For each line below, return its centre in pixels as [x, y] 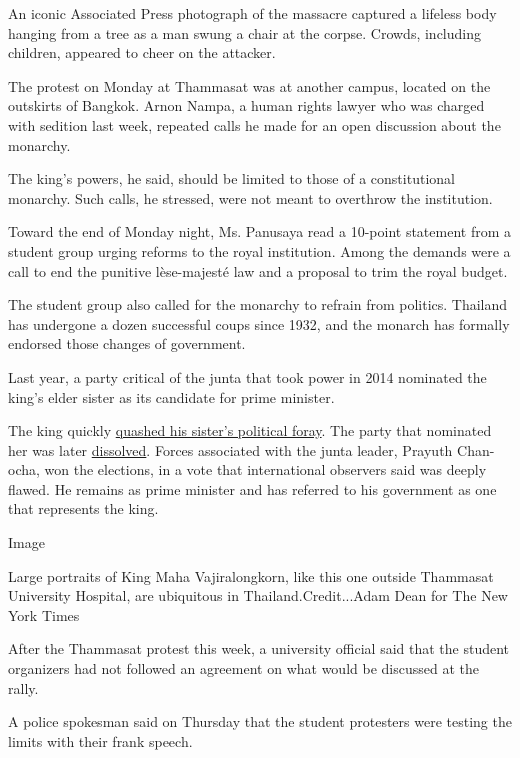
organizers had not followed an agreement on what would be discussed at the [243, 668]
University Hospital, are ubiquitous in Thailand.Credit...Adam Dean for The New [258, 595]
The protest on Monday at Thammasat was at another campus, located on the [249, 85]
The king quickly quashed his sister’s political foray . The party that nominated [250, 430]
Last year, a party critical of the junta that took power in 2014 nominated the [247, 376]
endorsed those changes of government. [127, 343]
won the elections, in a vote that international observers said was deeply [265, 469]
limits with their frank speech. [100, 740]
